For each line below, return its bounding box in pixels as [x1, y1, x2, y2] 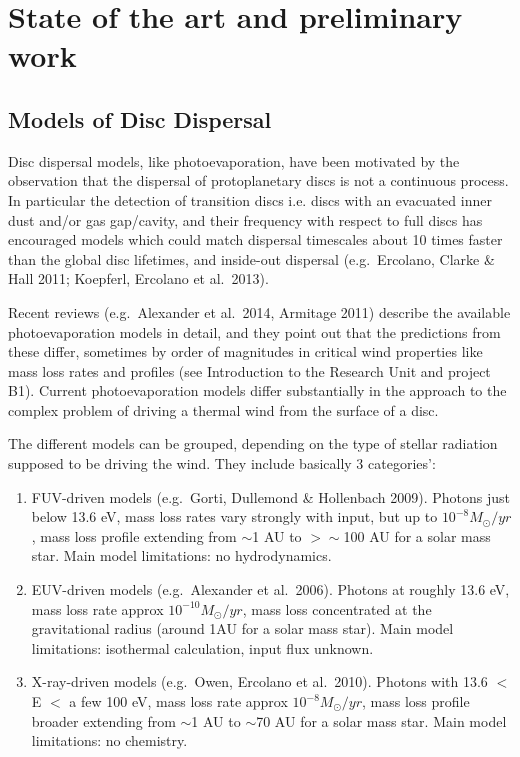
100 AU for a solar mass [343, 525, 491, 546]
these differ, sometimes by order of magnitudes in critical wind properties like [8, 341, 483, 362]
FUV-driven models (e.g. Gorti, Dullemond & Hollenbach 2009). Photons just [31, 486, 510, 507]
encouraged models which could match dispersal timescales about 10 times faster [8, 229, 503, 250]
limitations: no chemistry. [31, 730, 188, 751]
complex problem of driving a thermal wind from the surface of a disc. [8, 399, 439, 420]
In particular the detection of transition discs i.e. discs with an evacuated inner [8, 189, 492, 210]
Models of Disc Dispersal [8, 103, 272, 134]
